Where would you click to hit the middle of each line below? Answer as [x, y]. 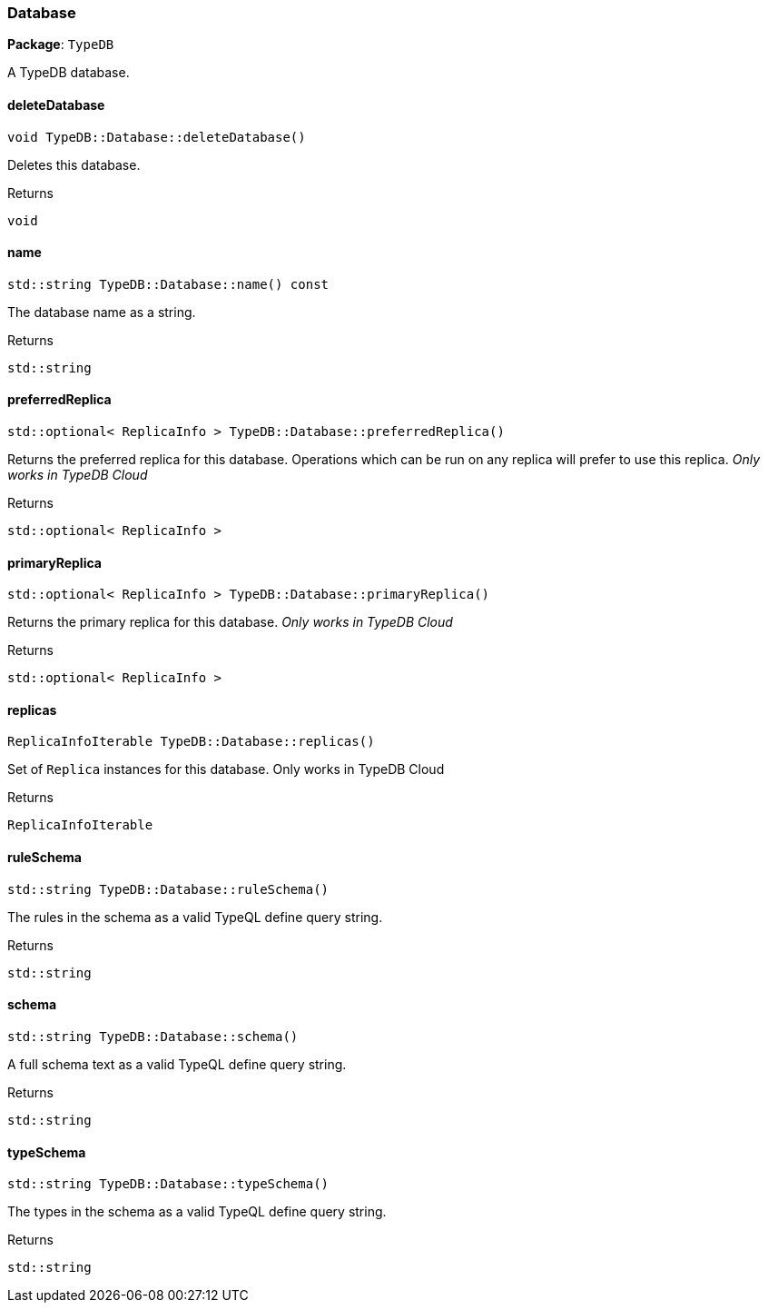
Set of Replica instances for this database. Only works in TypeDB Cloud [226, 769]
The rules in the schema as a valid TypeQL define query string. [195, 917]
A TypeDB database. [69, 73]
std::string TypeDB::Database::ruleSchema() [168, 889]
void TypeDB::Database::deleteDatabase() [157, 137]
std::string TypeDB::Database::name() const [168, 284]
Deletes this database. [74, 164]
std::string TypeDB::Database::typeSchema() [168, 1184]
